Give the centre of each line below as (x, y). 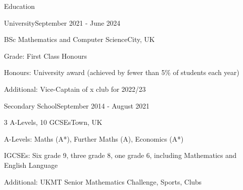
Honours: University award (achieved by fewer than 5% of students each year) (122, 72)
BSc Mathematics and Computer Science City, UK (80, 39)
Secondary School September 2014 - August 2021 (77, 105)
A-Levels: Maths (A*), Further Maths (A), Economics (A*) (94, 138)
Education (20, 6)
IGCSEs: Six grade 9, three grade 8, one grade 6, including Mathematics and (120, 155)
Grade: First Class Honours (45, 56)
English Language (31, 165)
